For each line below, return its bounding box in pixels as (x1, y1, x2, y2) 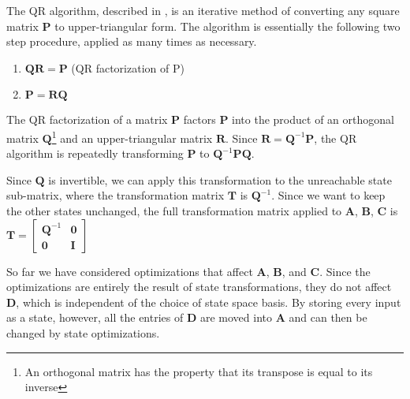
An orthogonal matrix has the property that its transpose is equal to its (24, 363, 373, 379)
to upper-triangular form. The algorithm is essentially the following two (54, 17, 401, 34)
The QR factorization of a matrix (6, 111, 168, 128)
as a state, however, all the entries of (6, 309, 184, 326)
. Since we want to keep (271, 187, 386, 203)
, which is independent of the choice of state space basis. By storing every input (16, 293, 401, 310)
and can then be (289, 309, 367, 326)
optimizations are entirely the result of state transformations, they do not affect (6, 278, 392, 295)
